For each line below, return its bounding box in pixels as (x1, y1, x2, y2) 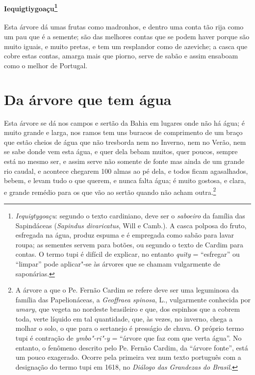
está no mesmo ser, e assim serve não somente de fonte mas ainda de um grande (4, 156, 245, 166)
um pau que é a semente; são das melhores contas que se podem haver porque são (4, 31, 250, 42)
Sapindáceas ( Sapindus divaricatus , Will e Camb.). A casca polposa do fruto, (15, 220, 247, 230)
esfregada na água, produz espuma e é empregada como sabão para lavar (15, 230, 234, 240)
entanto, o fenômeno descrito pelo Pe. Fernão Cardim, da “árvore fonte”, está (15, 342, 248, 352)
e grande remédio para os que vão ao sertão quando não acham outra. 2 (4, 185, 216, 197)
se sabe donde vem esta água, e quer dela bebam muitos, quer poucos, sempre (4, 146, 238, 157)
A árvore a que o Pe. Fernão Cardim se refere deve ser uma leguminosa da (15, 285, 239, 295)
